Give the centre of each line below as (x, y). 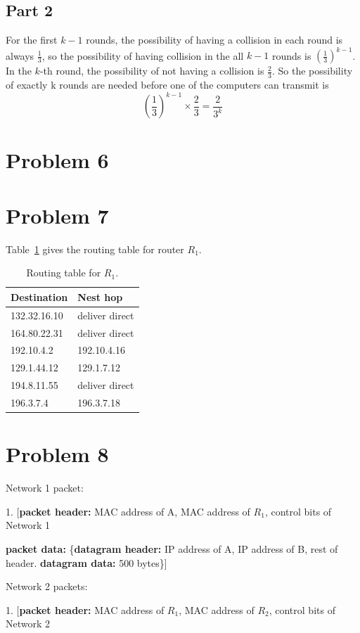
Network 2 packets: (47, 586)
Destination (39, 296)
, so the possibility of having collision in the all (143, 55)
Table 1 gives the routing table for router (95, 249)
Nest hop (100, 296)
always (20, 55)
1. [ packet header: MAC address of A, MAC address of (128, 511)
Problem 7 (57, 215)
